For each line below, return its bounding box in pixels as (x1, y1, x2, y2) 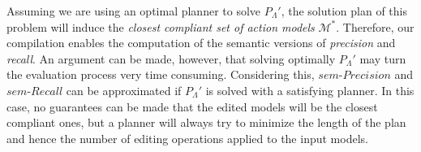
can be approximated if (66, 81, 182, 98)
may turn (359, 50, 406, 67)
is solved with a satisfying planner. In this (205, 81, 415, 98)
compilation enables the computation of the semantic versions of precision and (6, 34, 396, 51)
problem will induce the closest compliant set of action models (6, 18, 315, 35)
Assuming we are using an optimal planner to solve (6, 2, 261, 19)
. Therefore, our (336, 18, 415, 35)
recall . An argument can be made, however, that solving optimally (6, 50, 336, 67)
